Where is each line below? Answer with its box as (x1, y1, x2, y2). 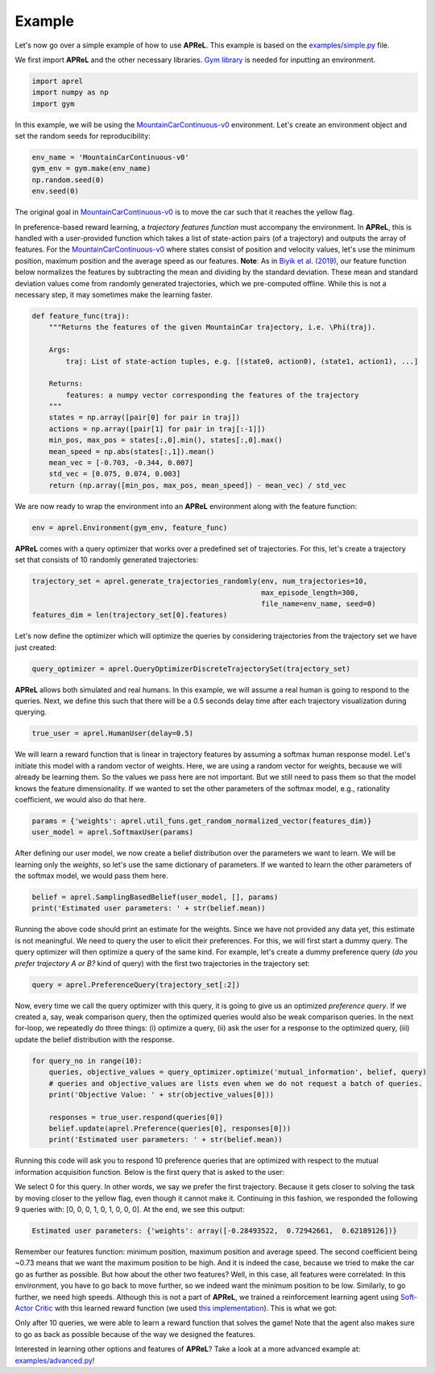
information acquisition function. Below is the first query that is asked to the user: (14, 1167, 285, 1176)
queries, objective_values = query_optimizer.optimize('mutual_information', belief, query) (48, 1068, 427, 1076)
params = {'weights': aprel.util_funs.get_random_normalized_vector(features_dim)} (31, 816, 372, 826)
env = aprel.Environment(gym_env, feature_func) (31, 523, 228, 532)
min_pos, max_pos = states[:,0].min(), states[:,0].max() (48, 435, 283, 445)
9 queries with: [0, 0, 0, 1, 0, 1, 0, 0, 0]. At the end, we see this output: (14, 1205, 245, 1214)
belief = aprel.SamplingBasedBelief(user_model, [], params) (31, 893, 279, 902)
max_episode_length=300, (260, 588, 359, 597)
